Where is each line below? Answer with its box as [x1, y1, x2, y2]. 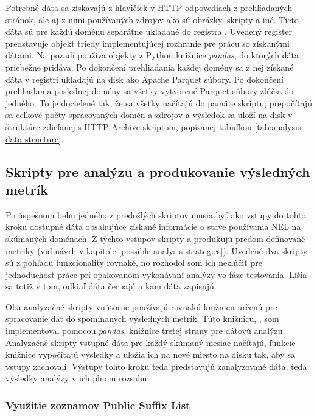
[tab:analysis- [254, 120, 304, 133]
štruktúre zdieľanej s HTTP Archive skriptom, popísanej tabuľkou [5, 120, 252, 133]
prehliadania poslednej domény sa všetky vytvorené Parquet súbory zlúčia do [5, 85, 294, 97]
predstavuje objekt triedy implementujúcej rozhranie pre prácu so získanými [5, 36, 290, 49]
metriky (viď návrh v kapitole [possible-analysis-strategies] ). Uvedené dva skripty [5, 244, 308, 257]
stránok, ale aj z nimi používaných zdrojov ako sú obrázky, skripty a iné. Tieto [5, 13, 299, 26]
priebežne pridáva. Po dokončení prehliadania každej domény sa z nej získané [5, 60, 294, 73]
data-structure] [5, 132, 61, 145]
